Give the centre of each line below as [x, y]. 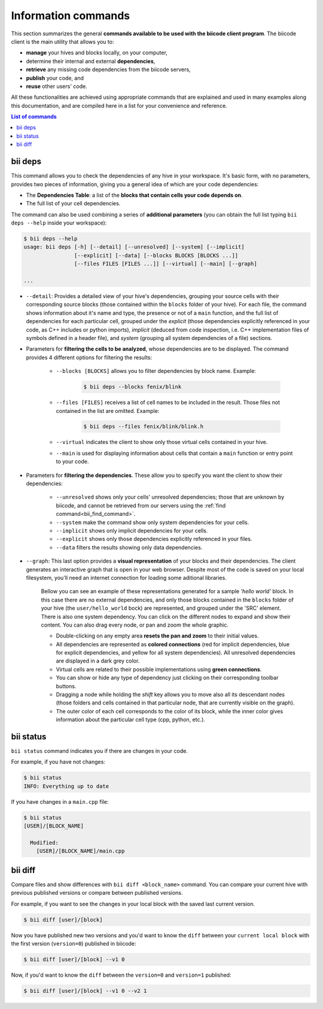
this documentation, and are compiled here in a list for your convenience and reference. [119, 105]
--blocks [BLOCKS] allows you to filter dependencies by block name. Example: [156, 371]
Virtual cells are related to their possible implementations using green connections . [159, 669]
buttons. [66, 686]
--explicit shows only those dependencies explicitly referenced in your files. [154, 539]
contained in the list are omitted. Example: [108, 411]
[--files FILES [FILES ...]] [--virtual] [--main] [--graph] [165, 264]
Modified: [45, 843]
